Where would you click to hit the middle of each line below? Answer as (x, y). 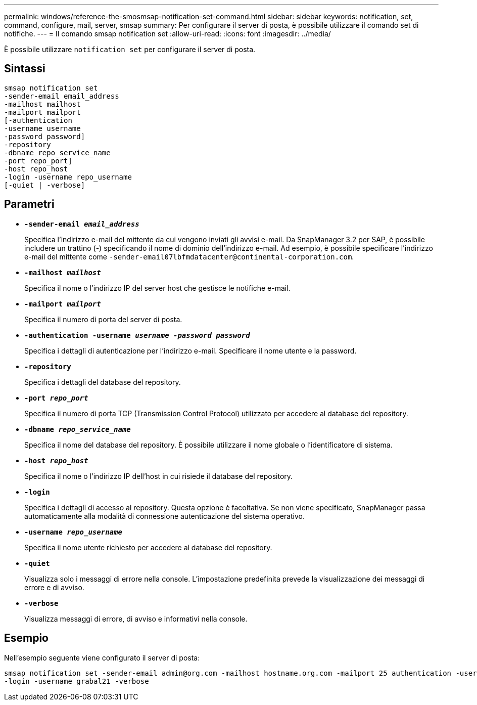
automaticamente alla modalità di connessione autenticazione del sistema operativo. (165, 516)
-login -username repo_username (68, 177)
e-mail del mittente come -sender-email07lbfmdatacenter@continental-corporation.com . (189, 256)
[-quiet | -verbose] (45, 185)
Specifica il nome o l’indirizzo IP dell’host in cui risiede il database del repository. (159, 476)
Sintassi (25, 69)
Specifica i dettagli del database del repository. (103, 382)
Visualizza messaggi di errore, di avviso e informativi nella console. (136, 619)
